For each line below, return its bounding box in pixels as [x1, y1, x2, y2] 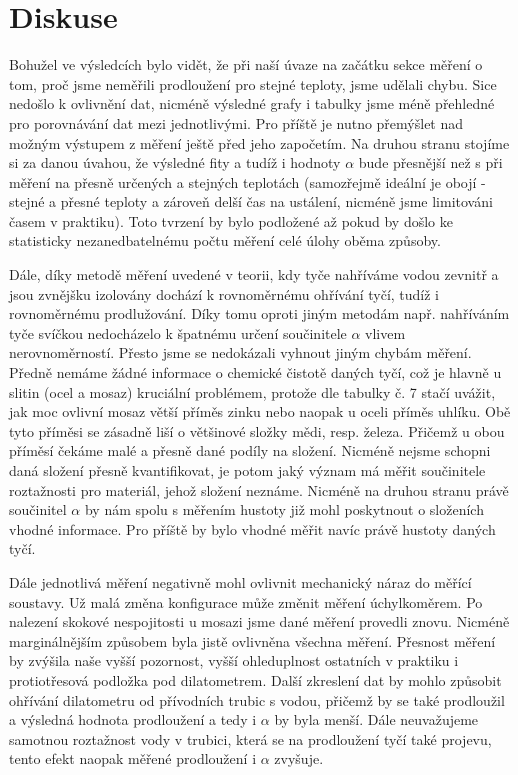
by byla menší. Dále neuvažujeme [274, 709, 479, 730]
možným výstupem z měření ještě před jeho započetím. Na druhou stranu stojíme [9, 132, 510, 153]
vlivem [365, 322, 406, 343]
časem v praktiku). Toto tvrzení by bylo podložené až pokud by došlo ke [9, 210, 453, 231]
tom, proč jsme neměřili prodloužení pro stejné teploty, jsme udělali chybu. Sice [9, 73, 497, 94]
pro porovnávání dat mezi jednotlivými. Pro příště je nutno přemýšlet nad [9, 112, 464, 133]
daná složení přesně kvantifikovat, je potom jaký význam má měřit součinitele [9, 460, 486, 480]
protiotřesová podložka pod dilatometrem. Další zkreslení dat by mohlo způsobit [9, 669, 502, 690]
